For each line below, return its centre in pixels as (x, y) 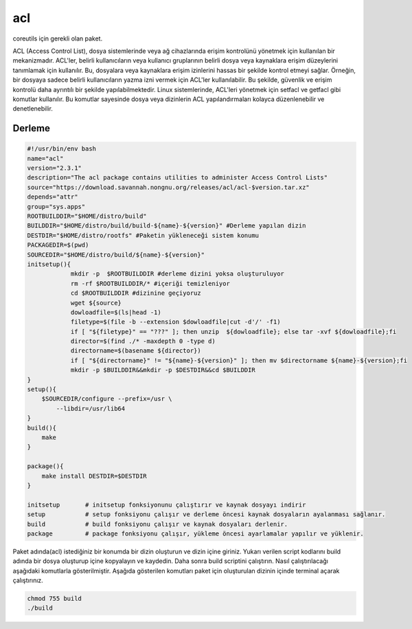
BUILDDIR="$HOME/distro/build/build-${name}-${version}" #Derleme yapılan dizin (167, 226)
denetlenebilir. (33, 109)
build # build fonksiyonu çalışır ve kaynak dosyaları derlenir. (158, 524)
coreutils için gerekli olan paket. (58, 38)
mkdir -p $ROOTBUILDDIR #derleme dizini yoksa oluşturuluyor (178, 274)
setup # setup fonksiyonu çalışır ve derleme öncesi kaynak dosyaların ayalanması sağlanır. (206, 515)
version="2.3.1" (55, 168)
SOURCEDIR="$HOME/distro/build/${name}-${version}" (116, 255)
